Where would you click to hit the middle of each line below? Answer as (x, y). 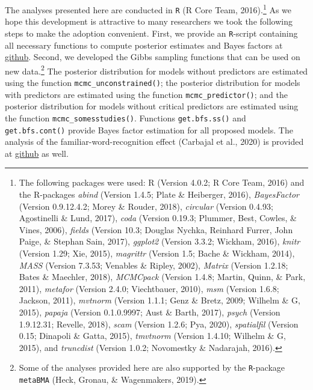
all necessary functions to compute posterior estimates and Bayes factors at (144, 45)
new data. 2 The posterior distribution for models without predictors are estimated (156, 70)
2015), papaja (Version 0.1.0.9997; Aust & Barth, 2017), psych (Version (150, 312)
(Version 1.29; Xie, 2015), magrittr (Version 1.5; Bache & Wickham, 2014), (157, 253)
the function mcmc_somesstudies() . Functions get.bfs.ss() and (126, 117)
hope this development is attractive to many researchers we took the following (149, 21)
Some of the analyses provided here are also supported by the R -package (152, 367)
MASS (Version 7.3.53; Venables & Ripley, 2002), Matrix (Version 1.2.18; (153, 265)
